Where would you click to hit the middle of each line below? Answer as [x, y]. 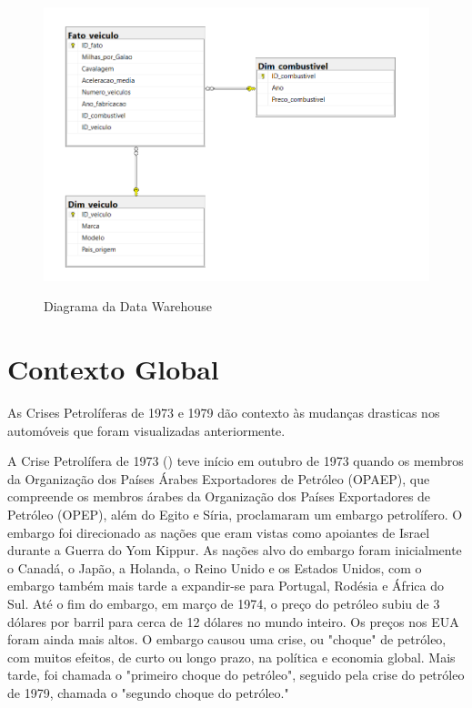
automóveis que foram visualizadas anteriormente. [146, 430]
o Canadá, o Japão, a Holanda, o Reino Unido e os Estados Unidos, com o [215, 567]
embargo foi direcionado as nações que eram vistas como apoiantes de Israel [219, 532]
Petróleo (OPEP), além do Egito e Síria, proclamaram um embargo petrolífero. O [235, 515]
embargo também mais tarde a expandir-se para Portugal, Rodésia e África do [226, 586]
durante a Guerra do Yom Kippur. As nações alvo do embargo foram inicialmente [235, 550]
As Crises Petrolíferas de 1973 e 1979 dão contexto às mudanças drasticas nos [224, 413]
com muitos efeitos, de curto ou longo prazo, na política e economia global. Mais [231, 657]
